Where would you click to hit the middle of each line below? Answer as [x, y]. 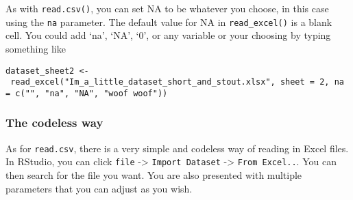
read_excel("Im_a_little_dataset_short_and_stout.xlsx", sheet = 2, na [177, 82]
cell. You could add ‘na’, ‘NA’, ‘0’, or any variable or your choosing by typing [168, 35]
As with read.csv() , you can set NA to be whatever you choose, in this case [167, 8]
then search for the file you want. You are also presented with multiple [154, 175]
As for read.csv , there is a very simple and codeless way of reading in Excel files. [177, 148]
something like [36, 48]
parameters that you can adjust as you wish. [99, 188]
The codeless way [54, 123]
